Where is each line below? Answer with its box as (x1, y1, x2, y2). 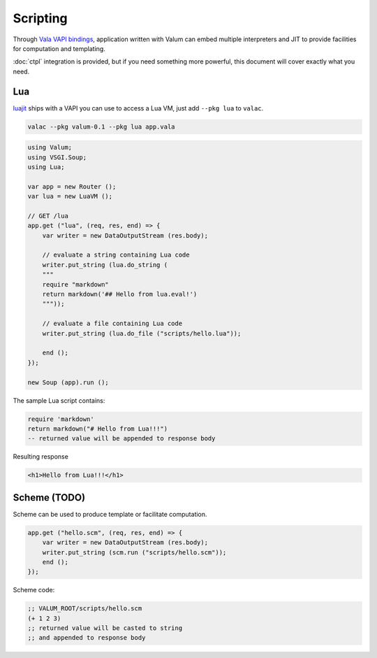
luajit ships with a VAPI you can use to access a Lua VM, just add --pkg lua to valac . (13, 103, 264, 112)
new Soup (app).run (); (27, 378, 110, 386)
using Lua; (27, 163, 65, 171)
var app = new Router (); (27, 183, 117, 190)
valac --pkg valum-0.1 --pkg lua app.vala (27, 122, 175, 131)
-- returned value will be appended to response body (27, 434, 216, 443)
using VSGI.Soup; (27, 153, 87, 161)
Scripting (13, 10, 68, 26)
